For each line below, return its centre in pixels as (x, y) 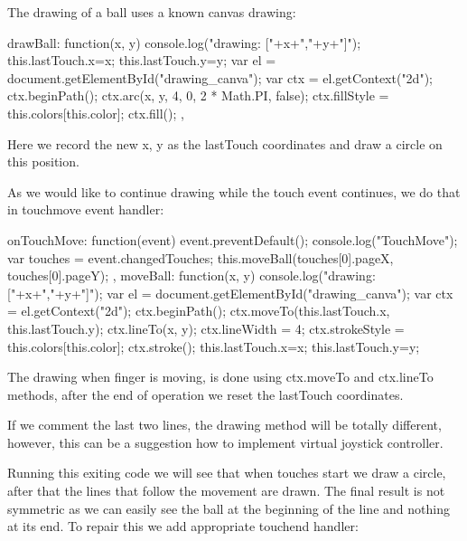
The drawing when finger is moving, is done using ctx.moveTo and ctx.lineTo (220, 377)
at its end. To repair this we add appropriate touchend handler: (183, 526)
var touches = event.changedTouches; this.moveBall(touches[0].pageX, (201, 257)
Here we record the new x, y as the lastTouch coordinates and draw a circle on (225, 143)
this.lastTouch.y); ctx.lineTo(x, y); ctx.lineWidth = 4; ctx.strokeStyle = (206, 328)
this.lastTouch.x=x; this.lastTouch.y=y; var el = (142, 60)
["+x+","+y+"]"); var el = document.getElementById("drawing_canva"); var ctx (230, 293)
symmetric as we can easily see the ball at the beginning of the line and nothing (229, 508)
